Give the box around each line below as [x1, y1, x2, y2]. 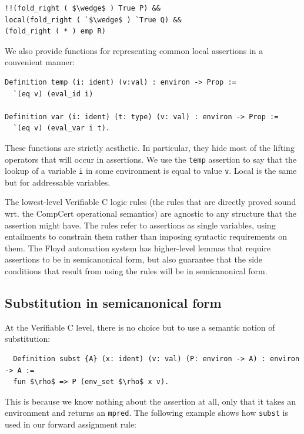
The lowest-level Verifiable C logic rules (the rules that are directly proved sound [5, 196, 296, 208]
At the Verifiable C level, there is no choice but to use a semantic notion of [5, 321, 275, 333]
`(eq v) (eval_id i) [13, 89, 93, 98]
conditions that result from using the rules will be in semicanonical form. [5, 265, 268, 277]
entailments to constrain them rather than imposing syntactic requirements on [5, 230, 288, 243]
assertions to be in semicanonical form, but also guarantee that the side [5, 253, 263, 265]
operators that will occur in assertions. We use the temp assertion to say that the [5, 153, 297, 165]
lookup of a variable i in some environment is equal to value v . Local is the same [5, 164, 297, 177]
